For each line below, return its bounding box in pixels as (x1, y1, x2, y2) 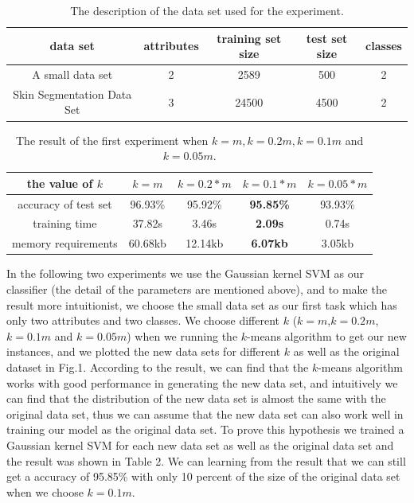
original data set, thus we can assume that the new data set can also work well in (6, 405, 404, 422)
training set (217, 29, 282, 46)
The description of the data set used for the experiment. (70, 2, 344, 18)
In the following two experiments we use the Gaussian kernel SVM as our (6, 265, 364, 282)
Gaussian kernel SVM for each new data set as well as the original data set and (6, 436, 394, 453)
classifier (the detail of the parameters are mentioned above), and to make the (6, 280, 387, 297)
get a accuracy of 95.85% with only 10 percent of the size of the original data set (6, 468, 400, 485)
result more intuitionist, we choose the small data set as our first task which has (6, 296, 397, 313)
